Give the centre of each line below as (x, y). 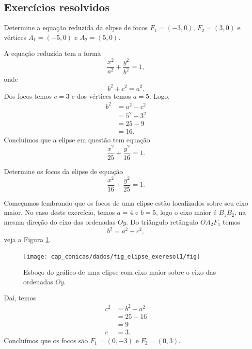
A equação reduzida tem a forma (53, 53)
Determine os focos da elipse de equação (63, 171)
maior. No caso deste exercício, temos (59, 212)
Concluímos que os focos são (46, 340)
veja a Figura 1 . (27, 239)
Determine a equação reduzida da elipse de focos (76, 27)
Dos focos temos (28, 96)
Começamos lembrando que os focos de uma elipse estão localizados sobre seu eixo (126, 202)
